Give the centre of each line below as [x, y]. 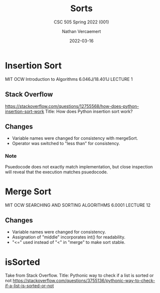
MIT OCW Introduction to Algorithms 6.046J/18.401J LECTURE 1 [69, 79]
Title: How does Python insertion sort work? [89, 111]
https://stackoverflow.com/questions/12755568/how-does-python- [72, 106]
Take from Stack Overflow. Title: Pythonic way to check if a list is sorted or [80, 275]
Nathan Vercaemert [81, 31]
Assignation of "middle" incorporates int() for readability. [69, 237]
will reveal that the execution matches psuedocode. [56, 172]
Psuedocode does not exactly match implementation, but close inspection [79, 166]
